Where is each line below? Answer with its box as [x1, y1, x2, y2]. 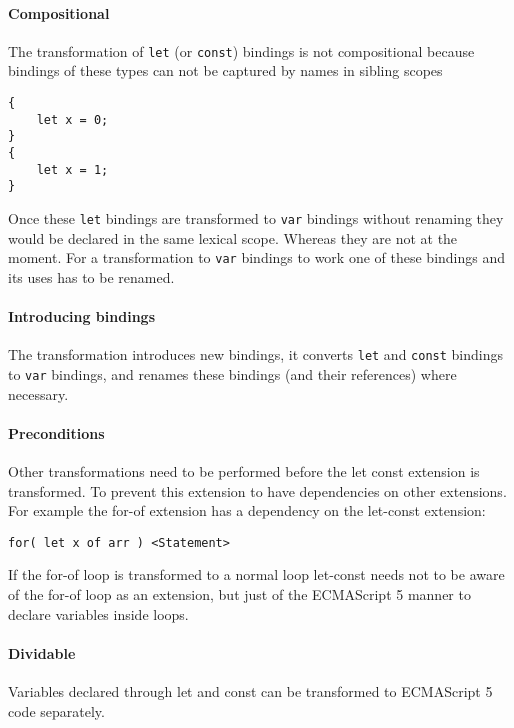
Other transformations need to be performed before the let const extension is [8, 460, 480, 481]
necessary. [8, 383, 69, 404]
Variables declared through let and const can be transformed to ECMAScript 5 [8, 681, 493, 701]
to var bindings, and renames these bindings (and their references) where [8, 363, 457, 384]
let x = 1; [36, 162, 109, 177]
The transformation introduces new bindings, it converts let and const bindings [8, 344, 504, 365]
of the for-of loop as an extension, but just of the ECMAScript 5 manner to [8, 584, 471, 605]
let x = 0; [36, 112, 109, 127]
